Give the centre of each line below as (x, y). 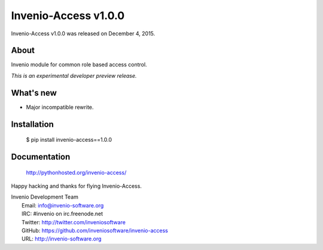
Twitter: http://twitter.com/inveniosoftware (74, 222)
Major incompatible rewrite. (60, 107)
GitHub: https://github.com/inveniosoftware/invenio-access (95, 230)
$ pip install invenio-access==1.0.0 (69, 140)
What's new (34, 93)
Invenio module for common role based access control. (79, 65)
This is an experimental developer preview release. (74, 75)
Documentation (41, 156)
